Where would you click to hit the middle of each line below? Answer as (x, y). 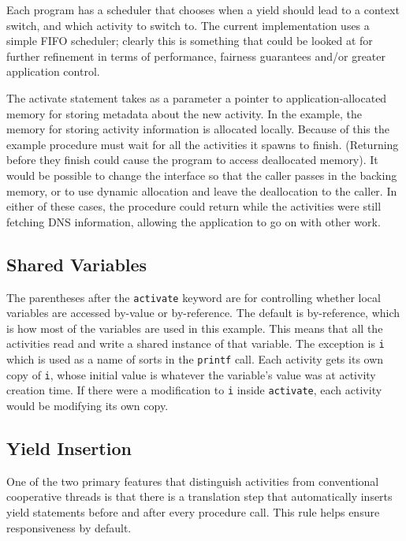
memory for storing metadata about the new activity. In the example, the (184, 113)
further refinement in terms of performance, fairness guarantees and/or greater (196, 56)
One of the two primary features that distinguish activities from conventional (193, 481)
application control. (53, 71)
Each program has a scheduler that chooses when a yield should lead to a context (203, 9)
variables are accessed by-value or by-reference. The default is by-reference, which (203, 313)
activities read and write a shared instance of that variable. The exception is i (196, 343)
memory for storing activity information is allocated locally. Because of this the (198, 129)
